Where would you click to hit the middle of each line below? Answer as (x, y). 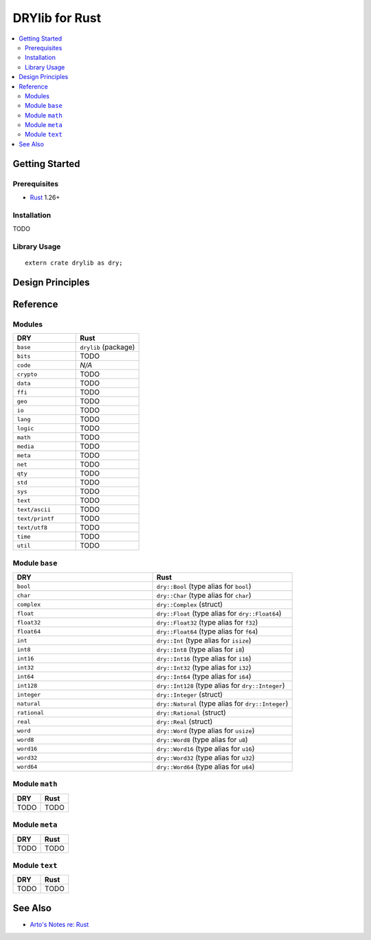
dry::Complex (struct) (190, 605)
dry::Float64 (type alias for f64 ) (207, 631)
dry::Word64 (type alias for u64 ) (205, 767)
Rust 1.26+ (45, 197)
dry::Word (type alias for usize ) (205, 730)
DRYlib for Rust (57, 18)
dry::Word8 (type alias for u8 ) (202, 740)
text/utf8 (32, 527)
